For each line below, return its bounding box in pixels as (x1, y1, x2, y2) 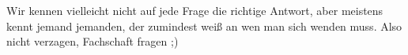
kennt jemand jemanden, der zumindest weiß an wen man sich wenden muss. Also (6, 17, 402, 34)
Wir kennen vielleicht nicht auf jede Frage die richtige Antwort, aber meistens (6, 2, 383, 18)
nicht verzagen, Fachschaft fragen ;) (6, 33, 179, 49)
